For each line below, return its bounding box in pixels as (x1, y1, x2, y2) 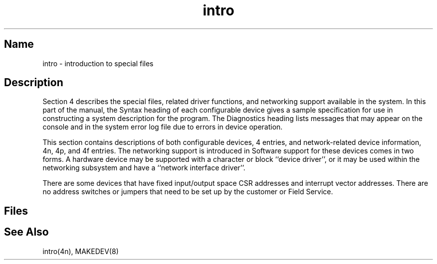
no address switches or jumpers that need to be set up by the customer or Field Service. (42, 187, 333, 196)
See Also (4, 226, 49, 239)
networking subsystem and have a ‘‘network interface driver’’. (42, 163, 245, 172)
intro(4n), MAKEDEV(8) (42, 247, 119, 256)
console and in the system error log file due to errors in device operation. (42, 123, 283, 132)
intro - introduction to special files (42, 59, 154, 68)
